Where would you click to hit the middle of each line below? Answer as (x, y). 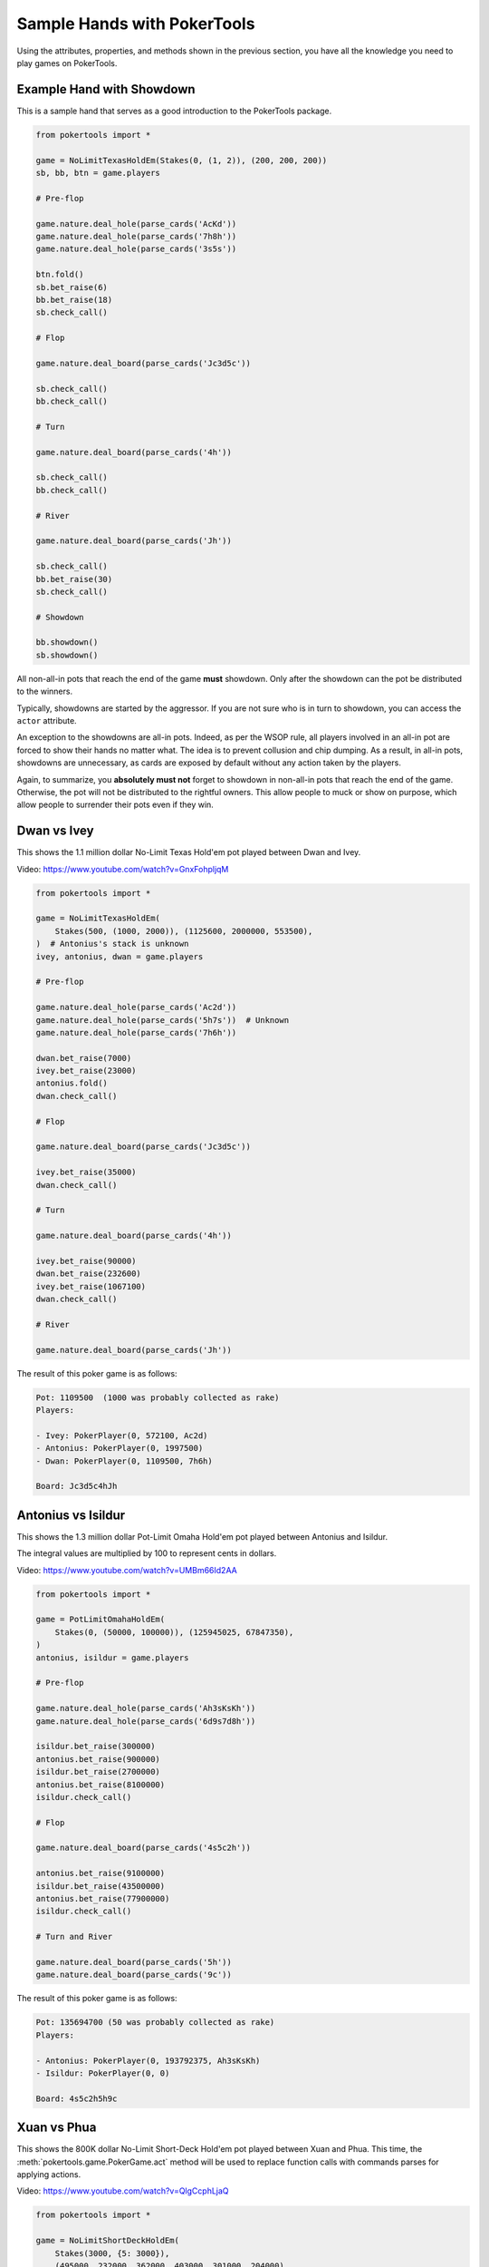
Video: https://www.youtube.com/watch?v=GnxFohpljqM (123, 869)
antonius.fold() (72, 1083)
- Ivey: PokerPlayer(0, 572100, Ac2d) (122, 1435)
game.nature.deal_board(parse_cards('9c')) (134, 1975)
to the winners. (44, 691)
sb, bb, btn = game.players (98, 173)
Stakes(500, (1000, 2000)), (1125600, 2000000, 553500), (184, 931)
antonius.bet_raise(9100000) (101, 1873)
